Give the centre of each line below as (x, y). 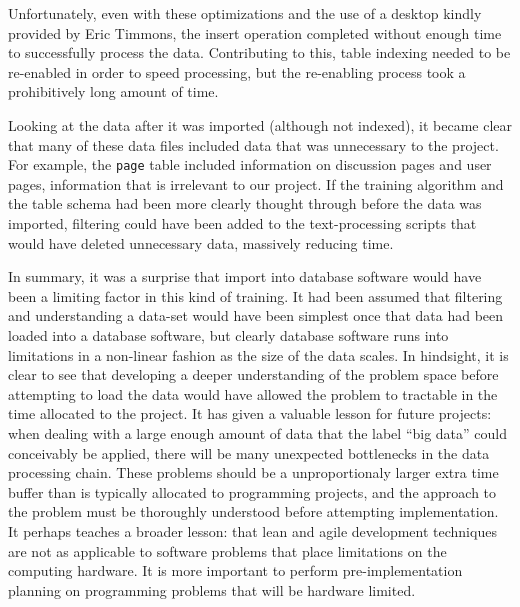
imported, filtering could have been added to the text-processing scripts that (242, 223)
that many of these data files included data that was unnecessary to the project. (253, 144)
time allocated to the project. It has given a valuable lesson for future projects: (250, 413)
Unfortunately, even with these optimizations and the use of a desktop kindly (245, 13)
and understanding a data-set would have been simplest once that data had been (256, 315)
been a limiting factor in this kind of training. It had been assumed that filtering (255, 295)
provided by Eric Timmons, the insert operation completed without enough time (255, 32)
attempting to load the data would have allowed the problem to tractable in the (253, 393)
